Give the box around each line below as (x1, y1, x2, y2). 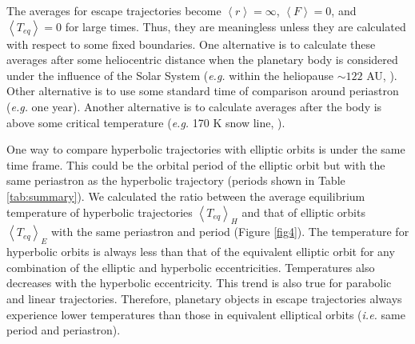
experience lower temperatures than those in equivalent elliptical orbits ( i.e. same (6, 306, 405, 322)
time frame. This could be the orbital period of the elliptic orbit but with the (6, 156, 385, 173)
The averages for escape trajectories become (6, 2, 221, 18)
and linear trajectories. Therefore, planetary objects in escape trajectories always (6, 290, 402, 306)
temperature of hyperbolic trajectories (6, 203, 193, 220)
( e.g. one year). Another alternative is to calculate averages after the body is (6, 98, 382, 114)
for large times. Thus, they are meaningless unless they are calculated (65, 18, 406, 34)
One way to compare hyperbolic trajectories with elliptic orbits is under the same (6, 141, 405, 158)
